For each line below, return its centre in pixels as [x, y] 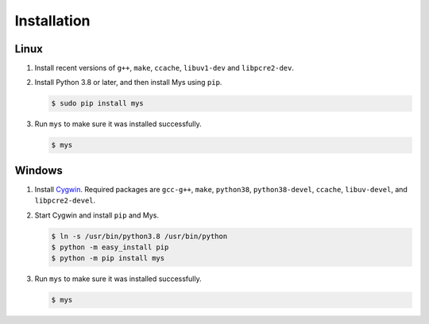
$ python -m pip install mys [108, 258]
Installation [52, 21]
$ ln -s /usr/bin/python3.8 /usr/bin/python [139, 236]
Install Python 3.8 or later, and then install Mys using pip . [128, 83]
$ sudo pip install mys [98, 104]
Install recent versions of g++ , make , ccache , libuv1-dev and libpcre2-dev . [164, 68]
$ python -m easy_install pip [110, 247]
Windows [39, 170]
